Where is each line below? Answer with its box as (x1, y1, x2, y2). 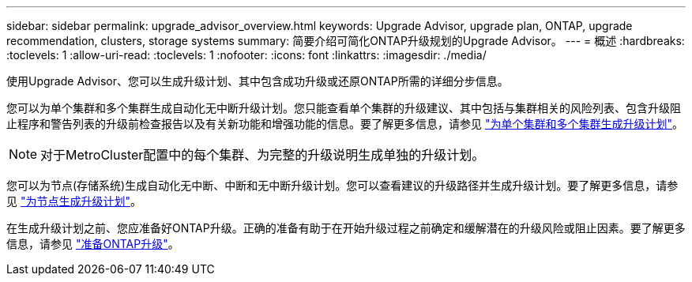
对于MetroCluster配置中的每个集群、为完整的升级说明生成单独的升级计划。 (40, 147, 485, 163)
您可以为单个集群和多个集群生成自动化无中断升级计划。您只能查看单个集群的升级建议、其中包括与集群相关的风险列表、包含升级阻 (6, 101, 681, 115)
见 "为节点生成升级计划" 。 (6, 194, 141, 208)
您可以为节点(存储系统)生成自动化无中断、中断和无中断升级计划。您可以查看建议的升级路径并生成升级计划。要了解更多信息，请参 (6, 179, 679, 192)
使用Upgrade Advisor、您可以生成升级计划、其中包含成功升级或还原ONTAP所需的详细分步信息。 (6, 74, 509, 88)
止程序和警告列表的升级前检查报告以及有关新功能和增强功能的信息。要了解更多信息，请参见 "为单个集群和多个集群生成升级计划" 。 (6, 117, 683, 130)
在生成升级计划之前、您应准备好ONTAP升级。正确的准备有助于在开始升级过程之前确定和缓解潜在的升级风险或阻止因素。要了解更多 (6, 221, 686, 235)
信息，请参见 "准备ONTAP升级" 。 (6, 237, 179, 250)
